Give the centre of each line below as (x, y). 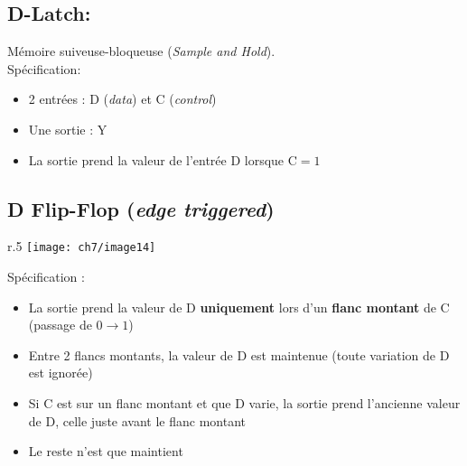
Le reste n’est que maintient (106, 451)
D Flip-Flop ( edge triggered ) (141, 208)
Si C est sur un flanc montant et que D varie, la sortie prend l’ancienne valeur (244, 403)
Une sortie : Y (68, 129)
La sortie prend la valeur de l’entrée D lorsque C (163, 159)
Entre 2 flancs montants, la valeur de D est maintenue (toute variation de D (239, 354)
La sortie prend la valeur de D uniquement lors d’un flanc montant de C (239, 307)
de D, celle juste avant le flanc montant (137, 420)
